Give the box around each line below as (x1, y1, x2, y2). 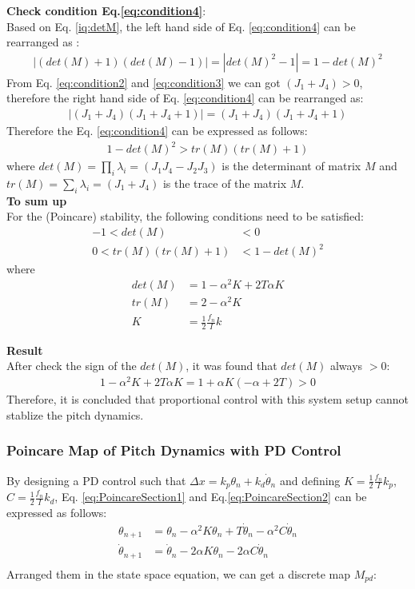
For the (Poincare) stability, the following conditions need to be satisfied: (6, 208, 364, 225)
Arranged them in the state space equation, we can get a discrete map (6, 565, 351, 582)
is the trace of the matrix (162, 174, 287, 191)
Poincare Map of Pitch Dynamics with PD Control (6, 440, 341, 460)
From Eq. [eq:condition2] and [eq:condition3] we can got (6, 74, 281, 90)
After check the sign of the (6, 357, 137, 374)
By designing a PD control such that (6, 472, 186, 488)
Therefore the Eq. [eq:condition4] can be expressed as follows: (6, 122, 308, 139)
